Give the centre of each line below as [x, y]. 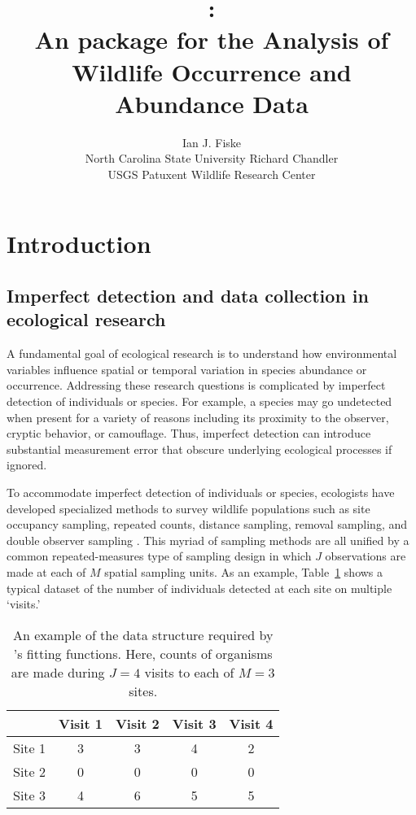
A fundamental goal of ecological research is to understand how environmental [202, 353]
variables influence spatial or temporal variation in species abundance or [187, 369]
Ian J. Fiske [212, 142]
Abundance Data [212, 103]
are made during [58, 672]
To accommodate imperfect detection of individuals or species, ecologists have [201, 492]
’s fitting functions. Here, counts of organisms [143, 653]
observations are [366, 556]
